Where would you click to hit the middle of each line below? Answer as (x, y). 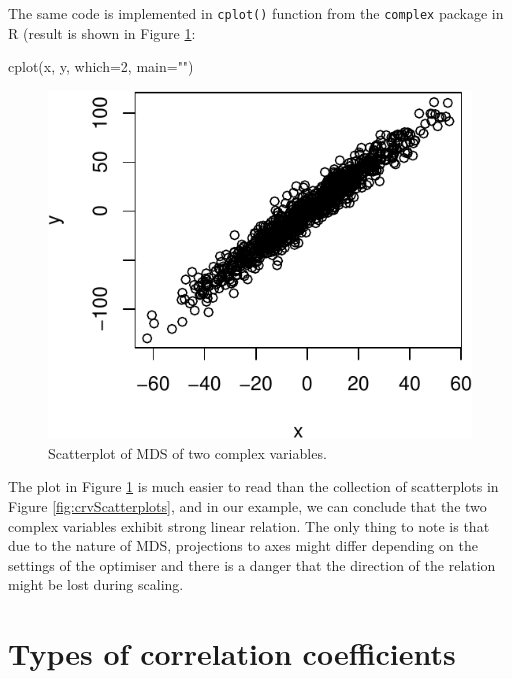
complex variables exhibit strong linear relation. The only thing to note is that (249, 525)
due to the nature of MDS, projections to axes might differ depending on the (243, 545)
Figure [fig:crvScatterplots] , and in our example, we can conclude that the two (247, 505)
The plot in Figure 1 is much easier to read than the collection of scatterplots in (253, 486)
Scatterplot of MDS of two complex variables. (187, 452)
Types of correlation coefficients (232, 653)
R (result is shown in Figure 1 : (102, 32)
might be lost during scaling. (96, 584)
